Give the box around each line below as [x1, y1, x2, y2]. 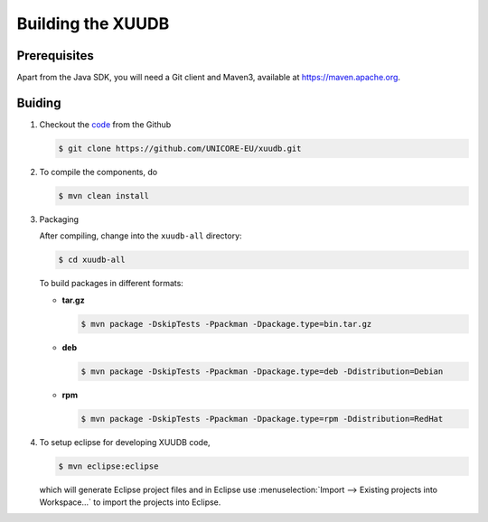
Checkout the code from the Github [39, 118, 172, 130]
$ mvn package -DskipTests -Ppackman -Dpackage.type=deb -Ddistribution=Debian [80, 366, 444, 377]
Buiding [16, 95, 61, 110]
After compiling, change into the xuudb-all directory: [39, 230, 243, 241]
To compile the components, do [39, 166, 158, 177]
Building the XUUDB [16, 14, 170, 33]
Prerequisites [16, 48, 94, 63]
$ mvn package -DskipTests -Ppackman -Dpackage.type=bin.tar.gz [80, 319, 372, 329]
